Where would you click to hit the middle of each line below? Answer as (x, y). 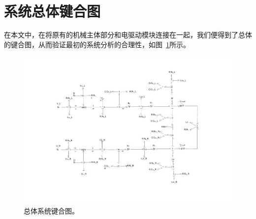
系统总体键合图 (52, 11)
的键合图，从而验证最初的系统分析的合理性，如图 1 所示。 (97, 44)
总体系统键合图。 (51, 210)
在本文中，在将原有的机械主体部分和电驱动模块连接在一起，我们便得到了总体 (128, 35)
